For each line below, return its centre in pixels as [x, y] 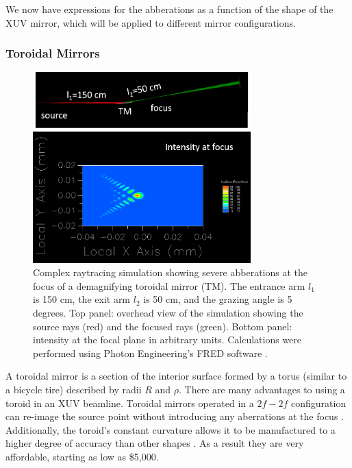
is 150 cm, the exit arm [82, 299]
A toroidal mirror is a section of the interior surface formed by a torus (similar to [176, 376]
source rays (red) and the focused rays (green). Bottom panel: [163, 326]
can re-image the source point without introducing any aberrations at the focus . [175, 416]
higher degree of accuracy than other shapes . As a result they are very [155, 443]
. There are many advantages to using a [262, 390]
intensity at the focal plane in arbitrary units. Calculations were [167, 340]
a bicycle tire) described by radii [74, 390]
